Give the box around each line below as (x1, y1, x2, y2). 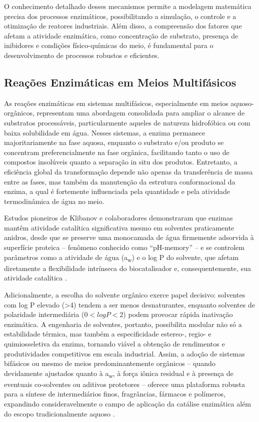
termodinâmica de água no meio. (4, 195, 104, 206)
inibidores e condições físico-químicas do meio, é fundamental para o (4, 40, 213, 50)
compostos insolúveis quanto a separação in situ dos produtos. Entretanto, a (4, 156, 237, 167)
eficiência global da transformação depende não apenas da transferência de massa (4, 166, 253, 176)
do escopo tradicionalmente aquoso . (4, 408, 115, 418)
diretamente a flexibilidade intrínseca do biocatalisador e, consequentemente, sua (4, 262, 251, 273)
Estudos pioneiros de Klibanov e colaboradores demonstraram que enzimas (4, 212, 233, 223)
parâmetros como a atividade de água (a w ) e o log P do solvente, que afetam (4, 251, 239, 263)
